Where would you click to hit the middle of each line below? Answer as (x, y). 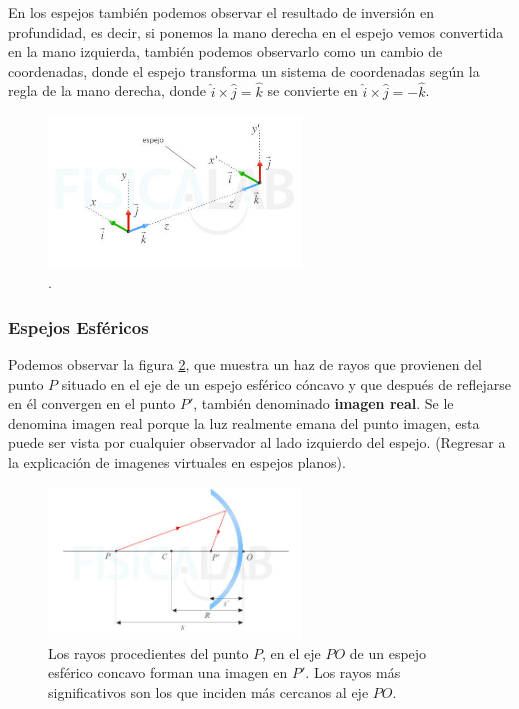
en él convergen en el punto (92, 403)
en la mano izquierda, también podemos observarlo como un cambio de (225, 51)
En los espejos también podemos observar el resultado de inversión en (221, 12)
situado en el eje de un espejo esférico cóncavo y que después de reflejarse (286, 383)
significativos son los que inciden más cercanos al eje (208, 691)
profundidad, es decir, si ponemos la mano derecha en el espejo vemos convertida (256, 31)
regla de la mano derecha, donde (107, 90)
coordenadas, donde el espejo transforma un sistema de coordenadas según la (244, 70)
